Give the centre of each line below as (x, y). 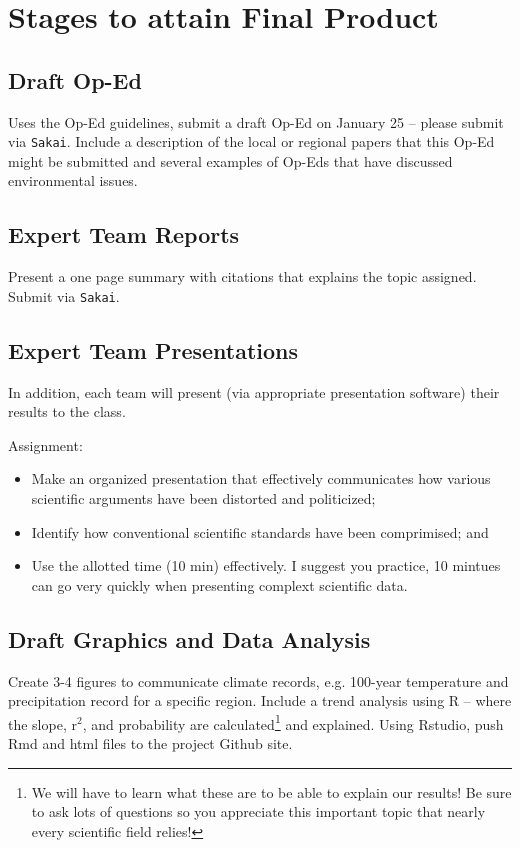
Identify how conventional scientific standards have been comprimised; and (260, 531)
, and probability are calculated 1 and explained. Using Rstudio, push (293, 722)
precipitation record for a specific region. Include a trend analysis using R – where (260, 700)
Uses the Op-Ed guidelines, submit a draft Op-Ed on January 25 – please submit (256, 121)
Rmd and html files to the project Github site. (150, 743)
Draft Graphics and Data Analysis (189, 638)
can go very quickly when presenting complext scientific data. (219, 584)
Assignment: (45, 444)
